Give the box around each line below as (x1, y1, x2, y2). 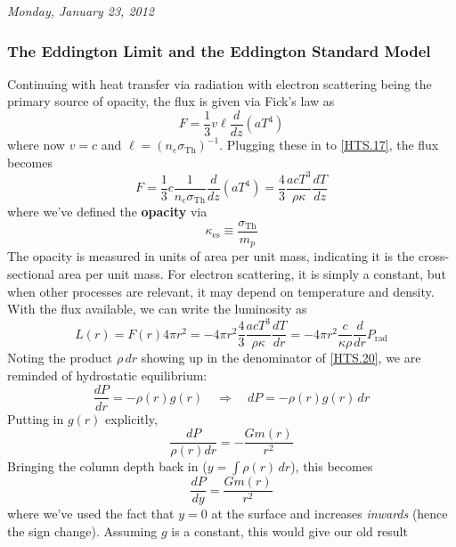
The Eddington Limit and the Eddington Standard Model (7, 39, 431, 61)
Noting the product (7, 348, 113, 367)
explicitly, (105, 409, 158, 428)
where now (7, 135, 65, 154)
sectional (7, 264, 54, 282)
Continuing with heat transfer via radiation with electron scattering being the (7, 74, 432, 93)
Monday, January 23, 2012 (7, 2, 155, 20)
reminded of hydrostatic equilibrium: (7, 365, 208, 384)
